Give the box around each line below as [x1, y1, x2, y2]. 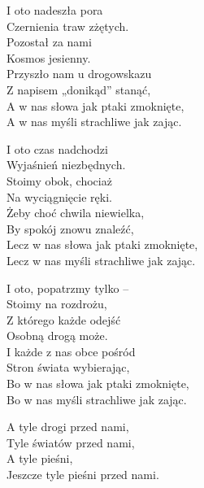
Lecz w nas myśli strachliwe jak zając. [7, 251, 196, 268]
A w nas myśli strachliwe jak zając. [7, 113, 182, 130]
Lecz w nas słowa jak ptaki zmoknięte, [7, 236, 198, 253]
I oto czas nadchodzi [7, 140, 108, 157]
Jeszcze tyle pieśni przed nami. [7, 466, 159, 483]
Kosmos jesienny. [7, 49, 91, 66]
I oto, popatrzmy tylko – [7, 279, 129, 296]
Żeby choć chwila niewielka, [7, 204, 145, 221]
